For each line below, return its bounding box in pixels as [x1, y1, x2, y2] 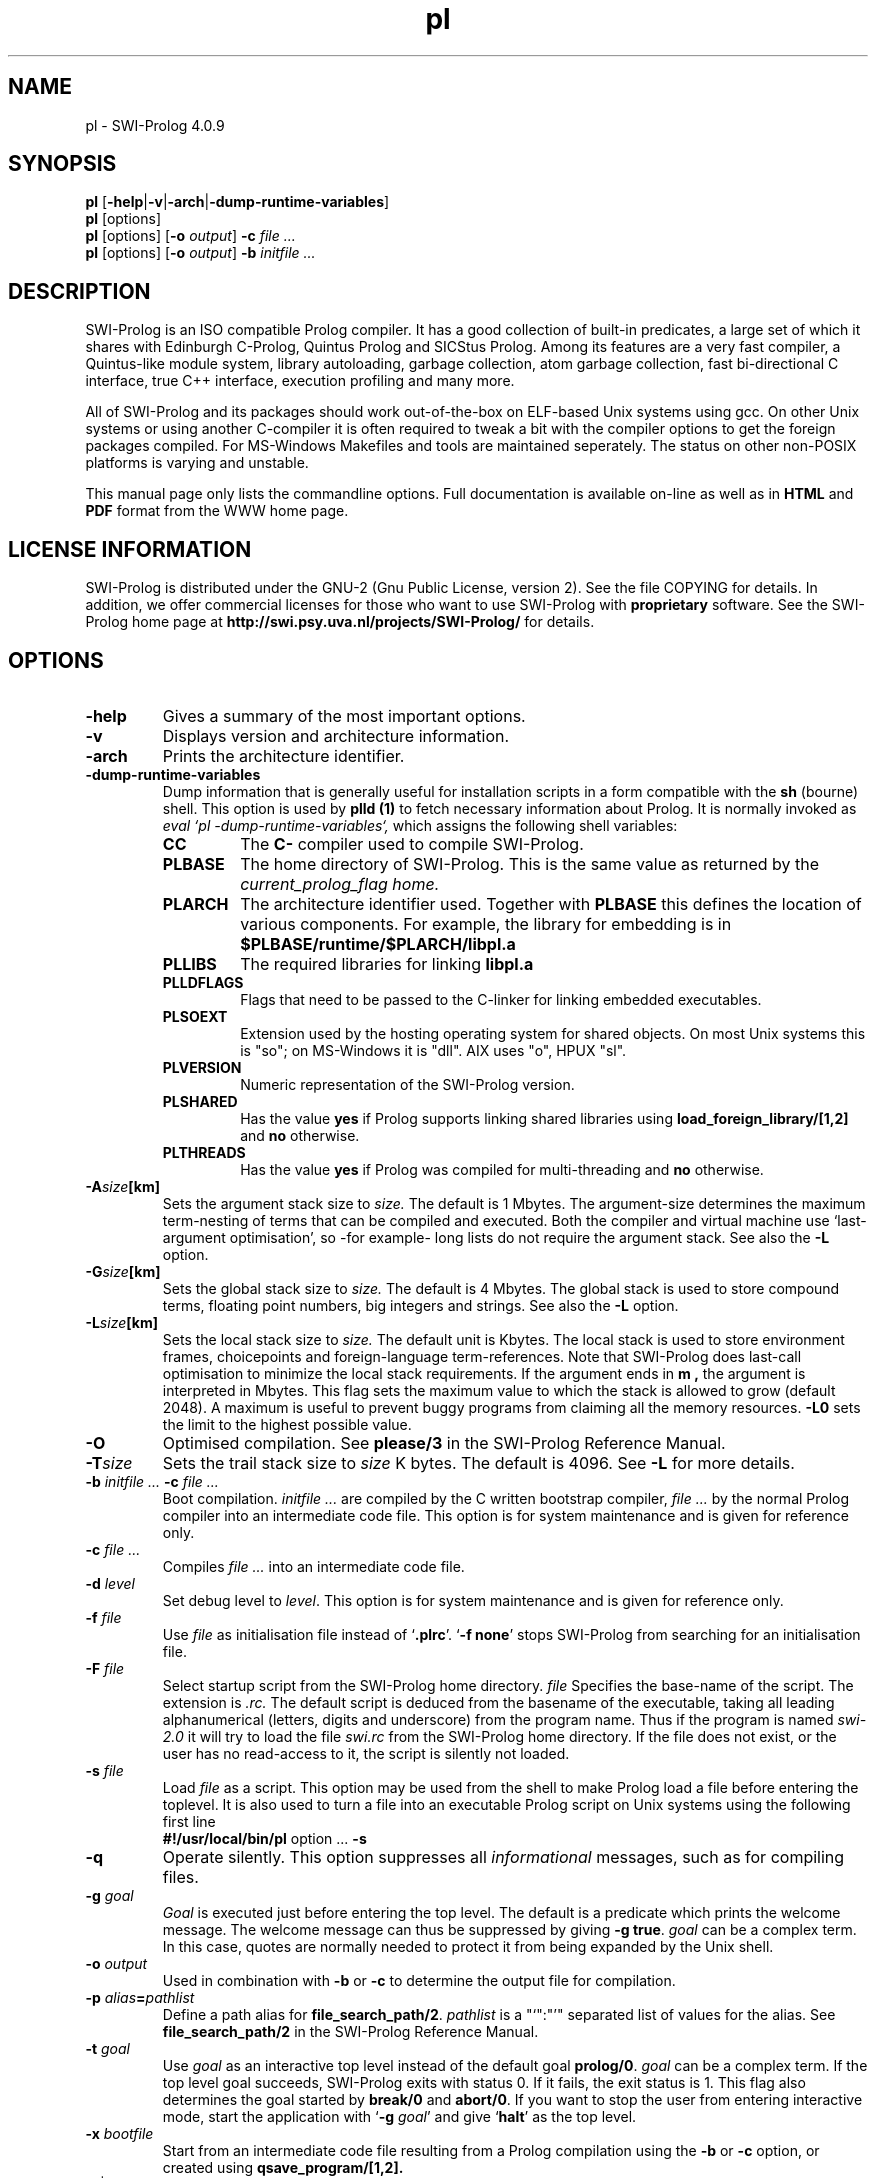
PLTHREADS [162, 1143, 246, 1161]
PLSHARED [162, 1092, 238, 1110]
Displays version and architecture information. [162, 725, 510, 746]
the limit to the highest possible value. [162, 1415, 412, 1433]
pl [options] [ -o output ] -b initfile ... [85, 244, 316, 262]
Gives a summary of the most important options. [162, 705, 526, 726]
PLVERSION [162, 1058, 242, 1076]
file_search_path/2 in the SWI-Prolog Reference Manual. [162, 2022, 539, 2040]
